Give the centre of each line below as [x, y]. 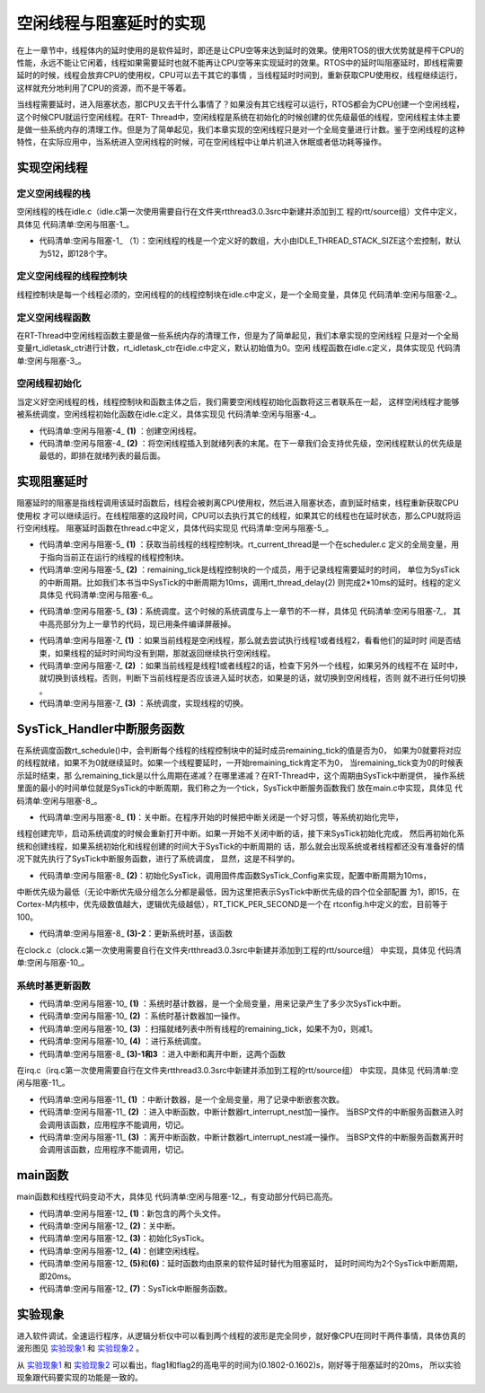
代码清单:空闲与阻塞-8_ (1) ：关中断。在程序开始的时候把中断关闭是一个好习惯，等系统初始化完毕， [221, 817]
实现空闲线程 [52, 168]
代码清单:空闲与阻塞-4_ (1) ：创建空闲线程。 [120, 430]
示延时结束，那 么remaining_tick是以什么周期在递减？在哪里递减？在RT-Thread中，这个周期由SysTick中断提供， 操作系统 [241, 775]
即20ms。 [57, 1276]
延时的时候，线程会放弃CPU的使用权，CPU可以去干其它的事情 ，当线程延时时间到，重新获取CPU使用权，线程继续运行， [239, 75]
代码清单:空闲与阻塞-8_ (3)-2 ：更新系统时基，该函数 [136, 933]
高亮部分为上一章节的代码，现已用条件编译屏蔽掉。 [141, 623]
